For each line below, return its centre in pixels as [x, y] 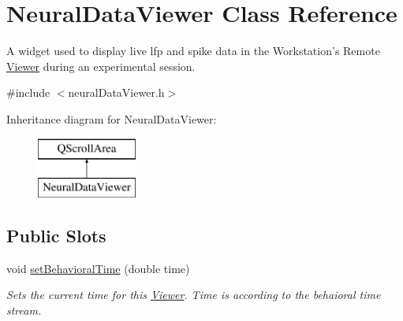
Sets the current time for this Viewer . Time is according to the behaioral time [194, 295]
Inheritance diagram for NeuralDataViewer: [112, 118]
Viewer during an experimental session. [101, 66]
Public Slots [56, 236]
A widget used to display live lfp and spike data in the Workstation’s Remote [193, 51]
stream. [24, 310]
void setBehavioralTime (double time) [98, 268]
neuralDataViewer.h [116, 92]
